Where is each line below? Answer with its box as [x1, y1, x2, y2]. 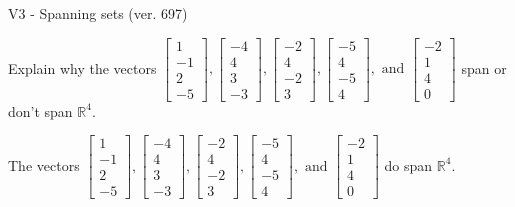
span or [461, 57, 507, 78]
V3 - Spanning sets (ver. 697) [8, 3, 188, 23]
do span [384, 154, 433, 175]
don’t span [8, 100, 73, 121]
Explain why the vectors [8, 57, 157, 78]
